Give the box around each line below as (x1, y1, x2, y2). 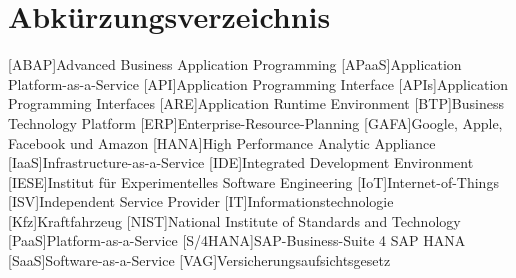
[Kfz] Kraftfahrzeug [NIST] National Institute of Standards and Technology (8, 210, 461, 231)
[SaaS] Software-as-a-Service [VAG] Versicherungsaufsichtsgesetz (8, 250, 391, 271)
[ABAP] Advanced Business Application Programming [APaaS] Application (8, 54, 462, 75)
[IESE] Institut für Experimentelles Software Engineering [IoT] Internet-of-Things (8, 171, 499, 192)
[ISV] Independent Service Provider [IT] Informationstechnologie (8, 191, 394, 212)
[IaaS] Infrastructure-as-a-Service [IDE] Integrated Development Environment (8, 152, 474, 173)
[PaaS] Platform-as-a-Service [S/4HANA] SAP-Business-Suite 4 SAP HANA (8, 230, 466, 251)
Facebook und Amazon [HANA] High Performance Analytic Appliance (8, 132, 436, 153)
